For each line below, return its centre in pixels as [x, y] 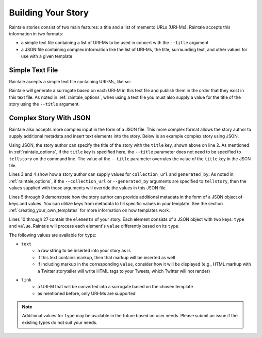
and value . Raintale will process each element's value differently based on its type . [94, 226]
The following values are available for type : [53, 235]
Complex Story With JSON [50, 118]
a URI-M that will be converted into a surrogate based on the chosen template [115, 287]
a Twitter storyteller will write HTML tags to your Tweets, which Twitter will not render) [124, 271]
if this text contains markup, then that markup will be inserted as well [106, 257]
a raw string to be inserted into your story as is [84, 251]
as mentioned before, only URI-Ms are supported [87, 293]
